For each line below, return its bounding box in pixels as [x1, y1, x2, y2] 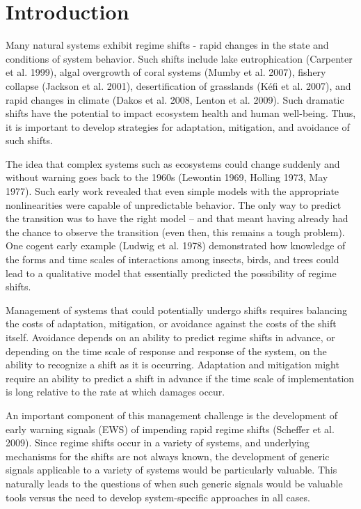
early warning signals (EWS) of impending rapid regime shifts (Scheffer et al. [6, 421, 335, 436]
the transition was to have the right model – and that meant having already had [6, 211, 348, 226]
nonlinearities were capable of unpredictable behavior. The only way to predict [6, 197, 342, 212]
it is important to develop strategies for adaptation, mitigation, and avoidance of [6, 119, 350, 134]
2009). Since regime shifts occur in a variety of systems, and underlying [6, 435, 310, 450]
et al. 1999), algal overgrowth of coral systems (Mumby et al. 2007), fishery [6, 65, 326, 79]
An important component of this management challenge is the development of [6, 407, 337, 422]
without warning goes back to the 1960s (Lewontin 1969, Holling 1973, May [6, 170, 328, 185]
